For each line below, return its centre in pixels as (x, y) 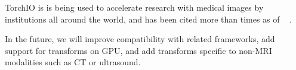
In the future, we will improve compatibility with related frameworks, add (140, 39)
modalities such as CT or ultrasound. (73, 62)
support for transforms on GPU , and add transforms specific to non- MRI (138, 50)
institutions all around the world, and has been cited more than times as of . (148, 19)
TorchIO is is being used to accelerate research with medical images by (134, 7)
